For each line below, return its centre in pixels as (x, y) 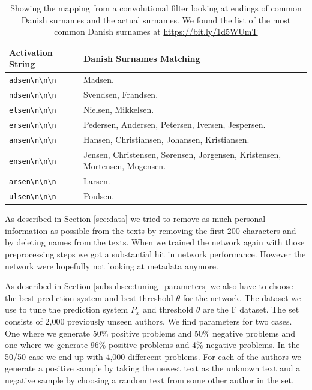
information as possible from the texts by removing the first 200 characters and (151, 230)
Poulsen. (99, 196)
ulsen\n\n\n (33, 197)
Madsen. (98, 79)
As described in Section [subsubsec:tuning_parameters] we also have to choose (149, 286)
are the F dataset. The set (251, 309)
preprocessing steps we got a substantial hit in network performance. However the (155, 254)
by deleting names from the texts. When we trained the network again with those (155, 242)
